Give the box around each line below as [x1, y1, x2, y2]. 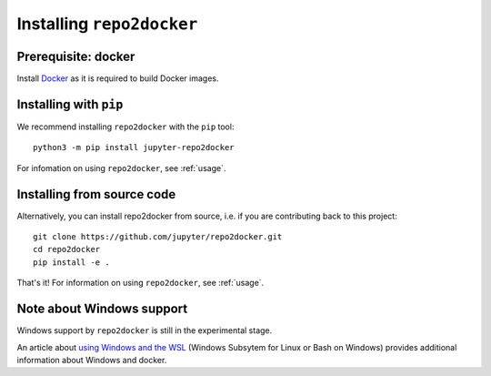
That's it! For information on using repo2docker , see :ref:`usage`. [16, 278, 265, 289]
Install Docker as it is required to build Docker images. [16, 73, 219, 84]
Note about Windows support [16, 301, 188, 317]
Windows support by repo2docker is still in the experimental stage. [16, 325, 273, 336]
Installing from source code [16, 187, 176, 202]
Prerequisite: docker [16, 48, 135, 64]
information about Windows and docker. [16, 354, 167, 365]
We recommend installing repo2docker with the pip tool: [16, 121, 235, 132]
